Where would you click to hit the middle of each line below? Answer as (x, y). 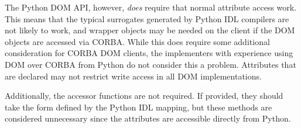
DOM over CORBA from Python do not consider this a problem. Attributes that (150, 64)
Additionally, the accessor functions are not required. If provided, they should (144, 96)
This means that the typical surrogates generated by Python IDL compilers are (147, 18)
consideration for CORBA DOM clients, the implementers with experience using (149, 53)
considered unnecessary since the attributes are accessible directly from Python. (148, 118)
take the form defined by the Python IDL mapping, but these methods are (138, 107)
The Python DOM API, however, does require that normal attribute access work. (151, 7)
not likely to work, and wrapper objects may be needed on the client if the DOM (150, 30)
